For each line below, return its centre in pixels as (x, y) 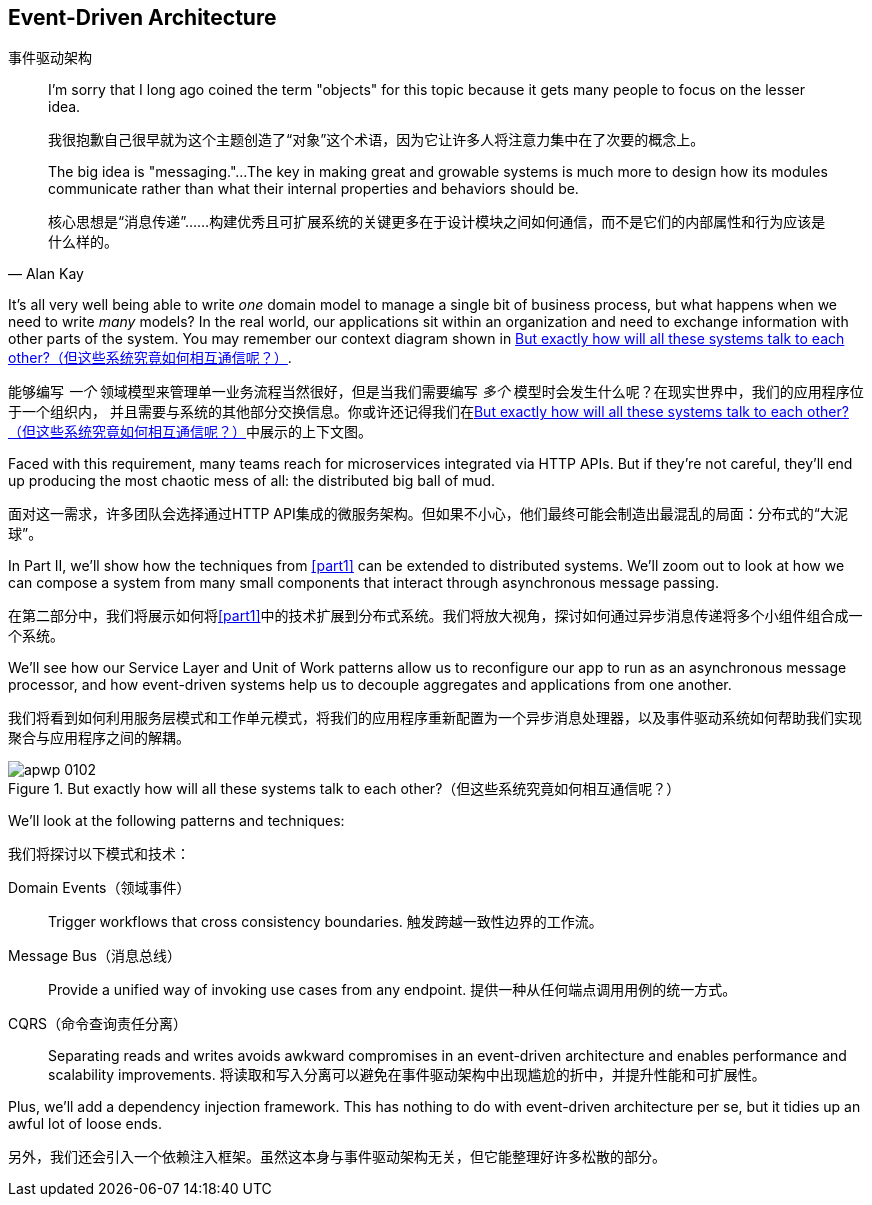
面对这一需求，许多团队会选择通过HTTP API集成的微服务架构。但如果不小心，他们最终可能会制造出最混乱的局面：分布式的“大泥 (428, 514)
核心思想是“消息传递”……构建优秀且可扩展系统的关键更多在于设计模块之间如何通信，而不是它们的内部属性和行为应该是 (437, 222)
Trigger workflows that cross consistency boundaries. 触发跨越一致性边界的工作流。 (325, 922)
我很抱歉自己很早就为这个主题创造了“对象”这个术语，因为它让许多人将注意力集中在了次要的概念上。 (376, 140)
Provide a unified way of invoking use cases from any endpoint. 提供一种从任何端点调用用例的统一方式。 (392, 990)
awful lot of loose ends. (85, 1124)
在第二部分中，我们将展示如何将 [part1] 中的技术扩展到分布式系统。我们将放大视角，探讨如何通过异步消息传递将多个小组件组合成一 (435, 616)
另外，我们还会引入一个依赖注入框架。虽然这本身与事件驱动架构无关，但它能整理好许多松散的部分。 (337, 1157)
